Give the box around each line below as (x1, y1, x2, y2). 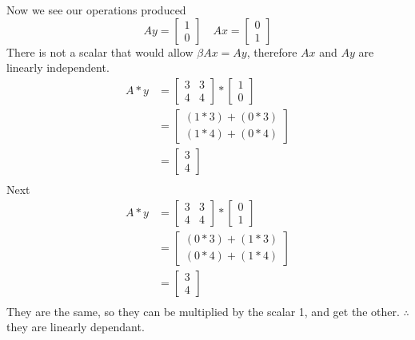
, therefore (246, 43, 297, 60)
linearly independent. (6, 59, 110, 76)
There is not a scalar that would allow (6, 43, 194, 60)
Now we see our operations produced (6, 2, 186, 18)
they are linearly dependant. (6, 318, 145, 335)
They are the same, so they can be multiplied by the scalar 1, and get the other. (6, 302, 400, 319)
